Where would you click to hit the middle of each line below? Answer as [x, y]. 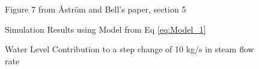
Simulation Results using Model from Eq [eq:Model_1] [105, 29]
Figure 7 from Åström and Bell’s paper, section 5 [96, 9]
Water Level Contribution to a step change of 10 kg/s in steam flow [129, 49]
